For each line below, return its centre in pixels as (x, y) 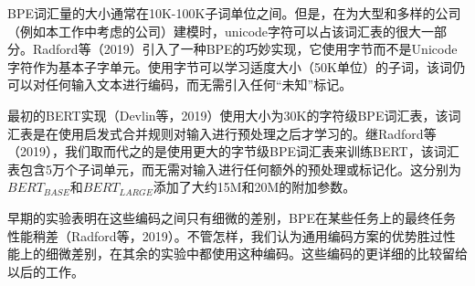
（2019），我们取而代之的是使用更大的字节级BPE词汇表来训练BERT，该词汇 (233, 151)
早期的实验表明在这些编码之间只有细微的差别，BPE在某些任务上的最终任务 (232, 217)
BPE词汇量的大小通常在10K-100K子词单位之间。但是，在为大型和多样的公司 (234, 13)
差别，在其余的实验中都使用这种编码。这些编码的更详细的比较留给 (269, 254)
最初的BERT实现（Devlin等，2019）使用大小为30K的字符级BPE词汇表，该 (228, 115)
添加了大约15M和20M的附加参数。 (254, 187)
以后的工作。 (46, 271)
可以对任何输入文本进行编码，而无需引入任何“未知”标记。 (180, 85)
